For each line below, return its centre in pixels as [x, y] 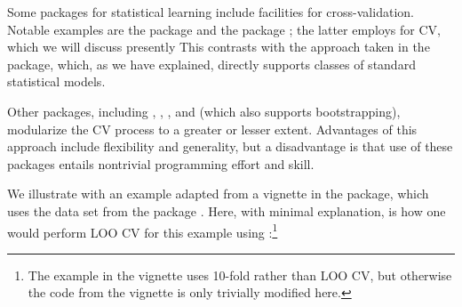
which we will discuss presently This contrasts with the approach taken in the [219, 47]
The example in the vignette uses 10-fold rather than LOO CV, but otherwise [240, 275]
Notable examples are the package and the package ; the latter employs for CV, [224, 29]
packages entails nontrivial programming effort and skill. [161, 163]
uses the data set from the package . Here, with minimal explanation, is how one [227, 210]
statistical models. [56, 81]
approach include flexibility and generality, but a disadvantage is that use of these [230, 146]
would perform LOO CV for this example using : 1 [143, 230]
